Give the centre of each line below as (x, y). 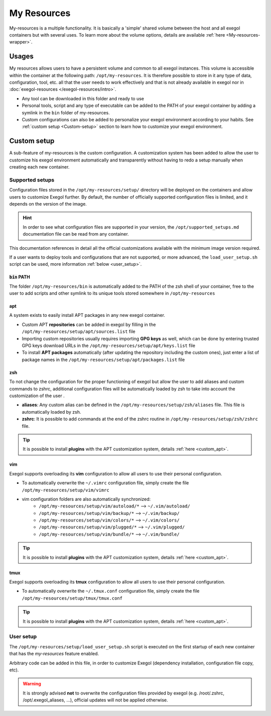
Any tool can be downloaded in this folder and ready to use (83, 98)
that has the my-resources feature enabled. (54, 654)
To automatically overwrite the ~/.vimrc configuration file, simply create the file (105, 483)
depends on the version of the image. (48, 204)
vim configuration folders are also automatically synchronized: (86, 499)
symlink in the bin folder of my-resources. (66, 112)
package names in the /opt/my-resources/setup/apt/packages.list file (103, 360)
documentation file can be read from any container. (76, 234)
